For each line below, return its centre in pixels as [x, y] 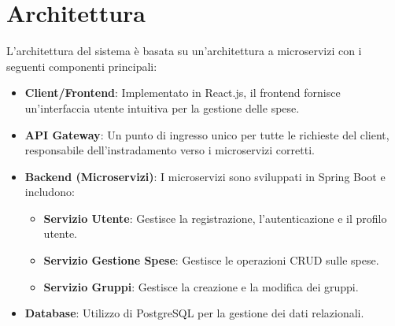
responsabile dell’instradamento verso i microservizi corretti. [170, 150]
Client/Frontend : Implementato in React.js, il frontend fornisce [183, 93]
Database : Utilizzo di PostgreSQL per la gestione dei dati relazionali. [194, 313]
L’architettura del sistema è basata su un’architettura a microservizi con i [184, 51]
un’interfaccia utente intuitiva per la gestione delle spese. [162, 107]
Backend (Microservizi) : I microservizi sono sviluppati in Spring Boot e [205, 176]
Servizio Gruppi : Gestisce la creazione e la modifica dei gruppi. [201, 286]
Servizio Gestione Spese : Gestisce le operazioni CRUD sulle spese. [211, 260]
